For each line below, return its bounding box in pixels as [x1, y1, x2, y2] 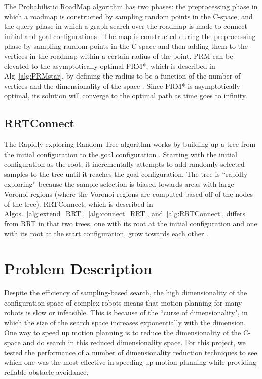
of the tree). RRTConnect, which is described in [4, 198, 153, 209]
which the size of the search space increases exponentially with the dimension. [4, 317, 246, 327]
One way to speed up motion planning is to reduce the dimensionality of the [4, 327, 241, 337]
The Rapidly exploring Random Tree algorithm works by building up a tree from [4, 139, 256, 149]
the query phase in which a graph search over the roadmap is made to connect [4, 21, 247, 31]
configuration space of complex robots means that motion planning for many [4, 297, 242, 308]
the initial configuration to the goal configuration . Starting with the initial [4, 148, 237, 159]
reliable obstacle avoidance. [4, 366, 89, 377]
